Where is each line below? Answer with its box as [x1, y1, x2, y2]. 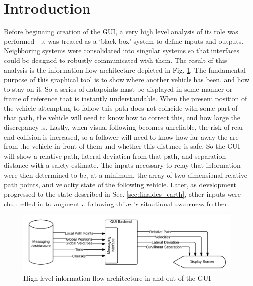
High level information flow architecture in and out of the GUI [23, 273, 211, 283]
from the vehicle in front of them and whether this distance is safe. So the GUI [4, 141, 240, 151]
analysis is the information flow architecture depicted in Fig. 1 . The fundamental [4, 64, 246, 75]
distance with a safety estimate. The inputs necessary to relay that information [4, 160, 241, 170]
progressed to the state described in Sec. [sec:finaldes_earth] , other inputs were [4, 189, 241, 199]
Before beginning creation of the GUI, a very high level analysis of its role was [4, 26, 238, 37]
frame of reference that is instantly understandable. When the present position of [4, 93, 247, 103]
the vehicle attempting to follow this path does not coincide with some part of [4, 102, 238, 113]
